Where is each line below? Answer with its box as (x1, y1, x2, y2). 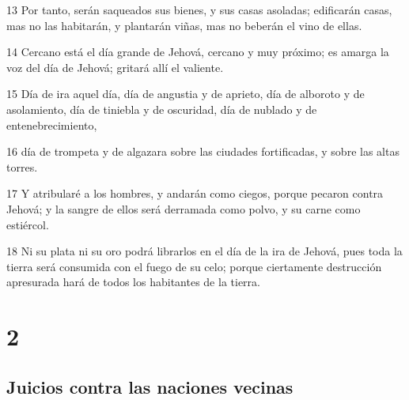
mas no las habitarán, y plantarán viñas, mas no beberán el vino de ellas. (6, 17, 362, 33)
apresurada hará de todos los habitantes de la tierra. (6, 274, 260, 290)
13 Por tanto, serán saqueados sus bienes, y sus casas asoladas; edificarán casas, (6, 2, 392, 17)
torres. (6, 158, 38, 175)
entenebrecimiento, (6, 116, 97, 133)
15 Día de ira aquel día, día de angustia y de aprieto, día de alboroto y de (6, 85, 365, 102)
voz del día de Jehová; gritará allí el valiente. (6, 58, 224, 75)
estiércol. (6, 216, 49, 232)
